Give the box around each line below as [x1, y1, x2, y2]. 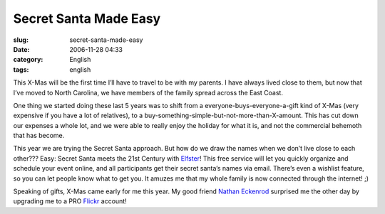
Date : [13, 45, 30, 53]
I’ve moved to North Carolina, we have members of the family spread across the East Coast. [13, 88, 283, 97]
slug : [13, 36, 29, 44]
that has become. [13, 132, 65, 140]
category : [13, 55, 43, 64]
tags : [13, 65, 29, 74]
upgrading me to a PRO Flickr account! [13, 197, 128, 205]
